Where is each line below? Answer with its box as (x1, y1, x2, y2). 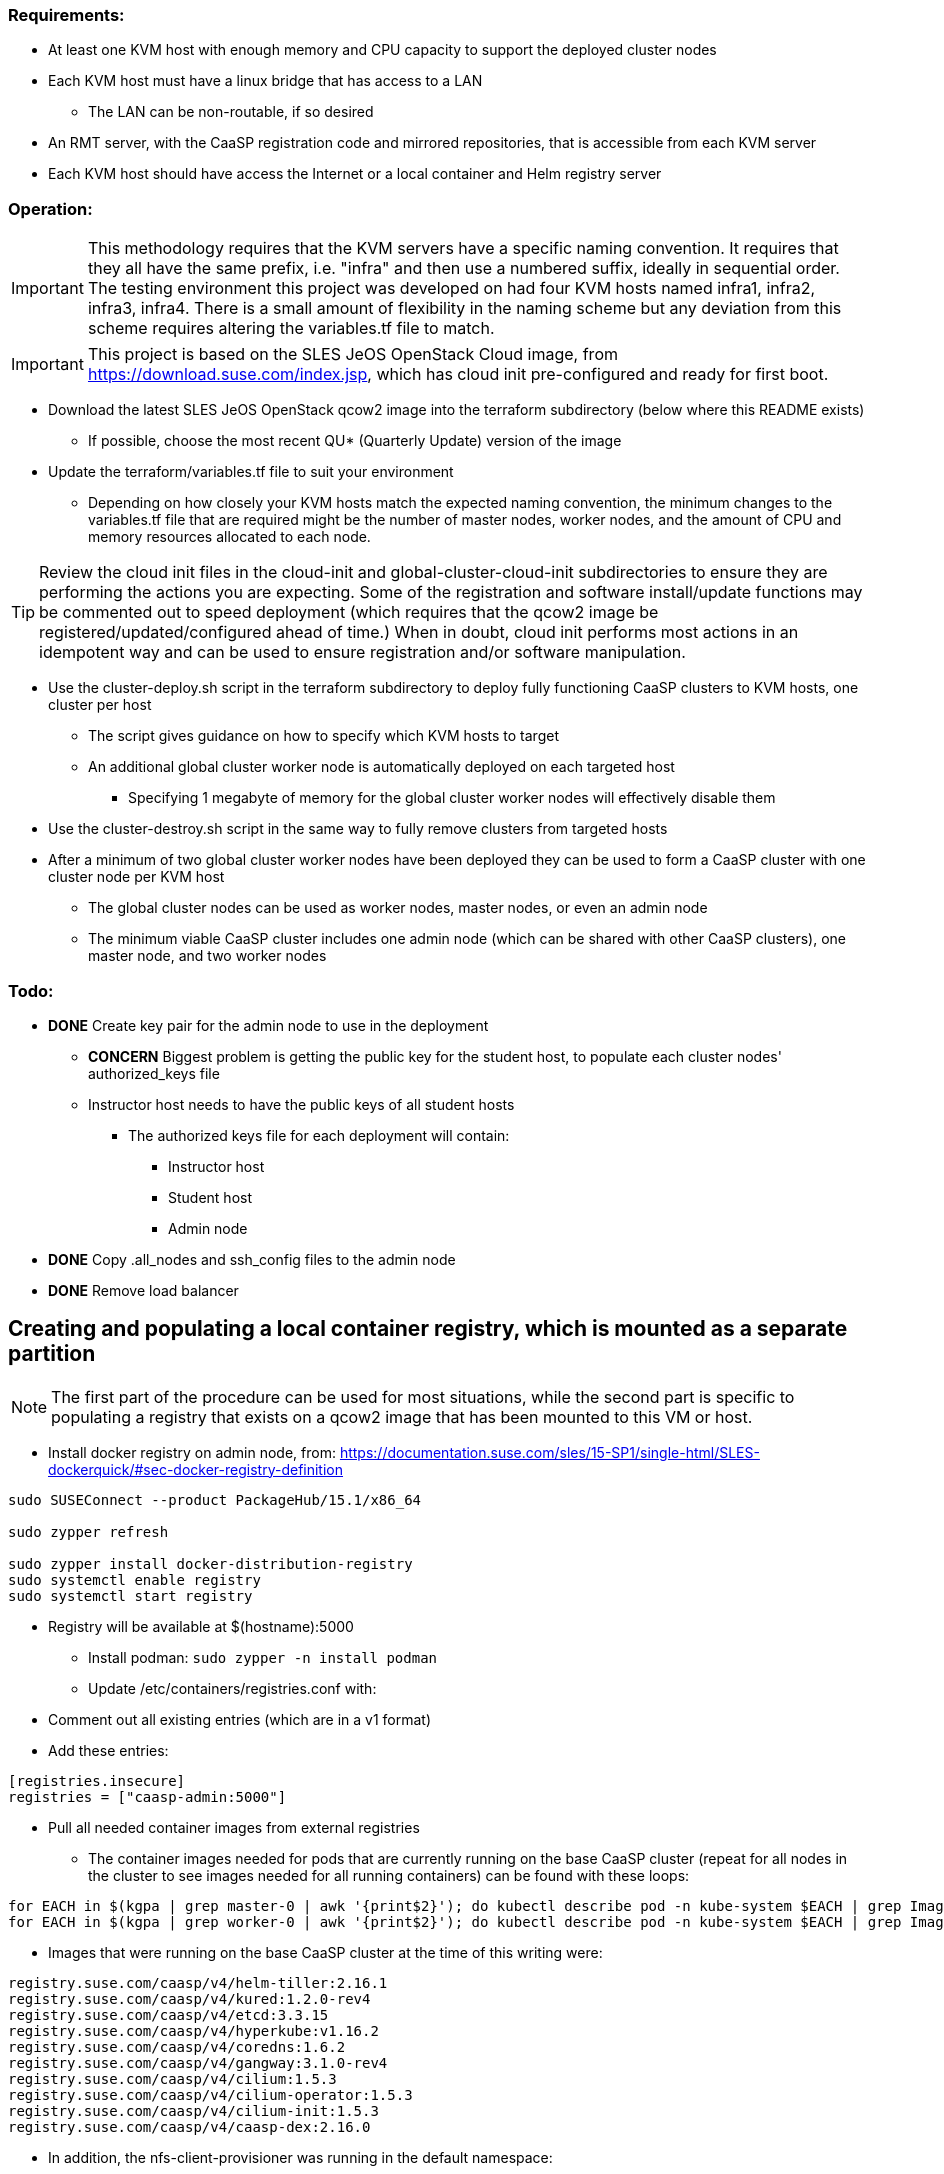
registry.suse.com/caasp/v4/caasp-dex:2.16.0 (8, 2118, 371, 2135)
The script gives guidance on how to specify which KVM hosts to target (88, 727, 559, 745)
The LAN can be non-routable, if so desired (88, 103, 374, 121)
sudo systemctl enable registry (8, 1571, 261, 1588)
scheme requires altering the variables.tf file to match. (87, 318, 495, 339)
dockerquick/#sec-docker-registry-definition (48, 1460, 344, 1478)
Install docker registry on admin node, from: (48, 1443, 336, 1461)
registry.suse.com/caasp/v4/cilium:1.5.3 (8, 2070, 337, 2087)
